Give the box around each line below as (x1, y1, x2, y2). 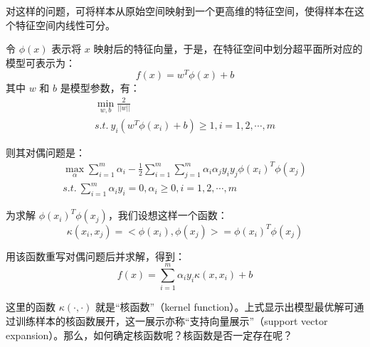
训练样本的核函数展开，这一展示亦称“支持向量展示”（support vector (15, 313, 328, 328)
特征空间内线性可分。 (15, 17, 115, 32)
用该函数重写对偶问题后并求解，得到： (6, 248, 185, 263)
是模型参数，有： (60, 80, 140, 95)
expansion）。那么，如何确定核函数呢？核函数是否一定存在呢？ (6, 327, 293, 342)
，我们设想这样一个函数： (107, 208, 228, 223)
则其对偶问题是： (6, 144, 85, 159)
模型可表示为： (6, 55, 75, 70)
